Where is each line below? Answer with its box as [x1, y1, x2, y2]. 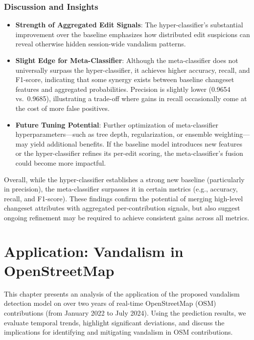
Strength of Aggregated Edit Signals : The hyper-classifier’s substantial [15, 20, 243, 30]
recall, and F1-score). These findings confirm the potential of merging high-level [4, 193, 243, 203]
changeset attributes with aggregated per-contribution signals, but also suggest [4, 203, 240, 213]
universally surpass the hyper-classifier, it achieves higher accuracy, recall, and [15, 64, 250, 75]
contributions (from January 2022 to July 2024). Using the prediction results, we [4, 308, 246, 318]
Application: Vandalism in [4, 241, 184, 261]
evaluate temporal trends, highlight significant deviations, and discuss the [4, 317, 225, 327]
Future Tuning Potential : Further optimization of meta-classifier [15, 119, 218, 129]
